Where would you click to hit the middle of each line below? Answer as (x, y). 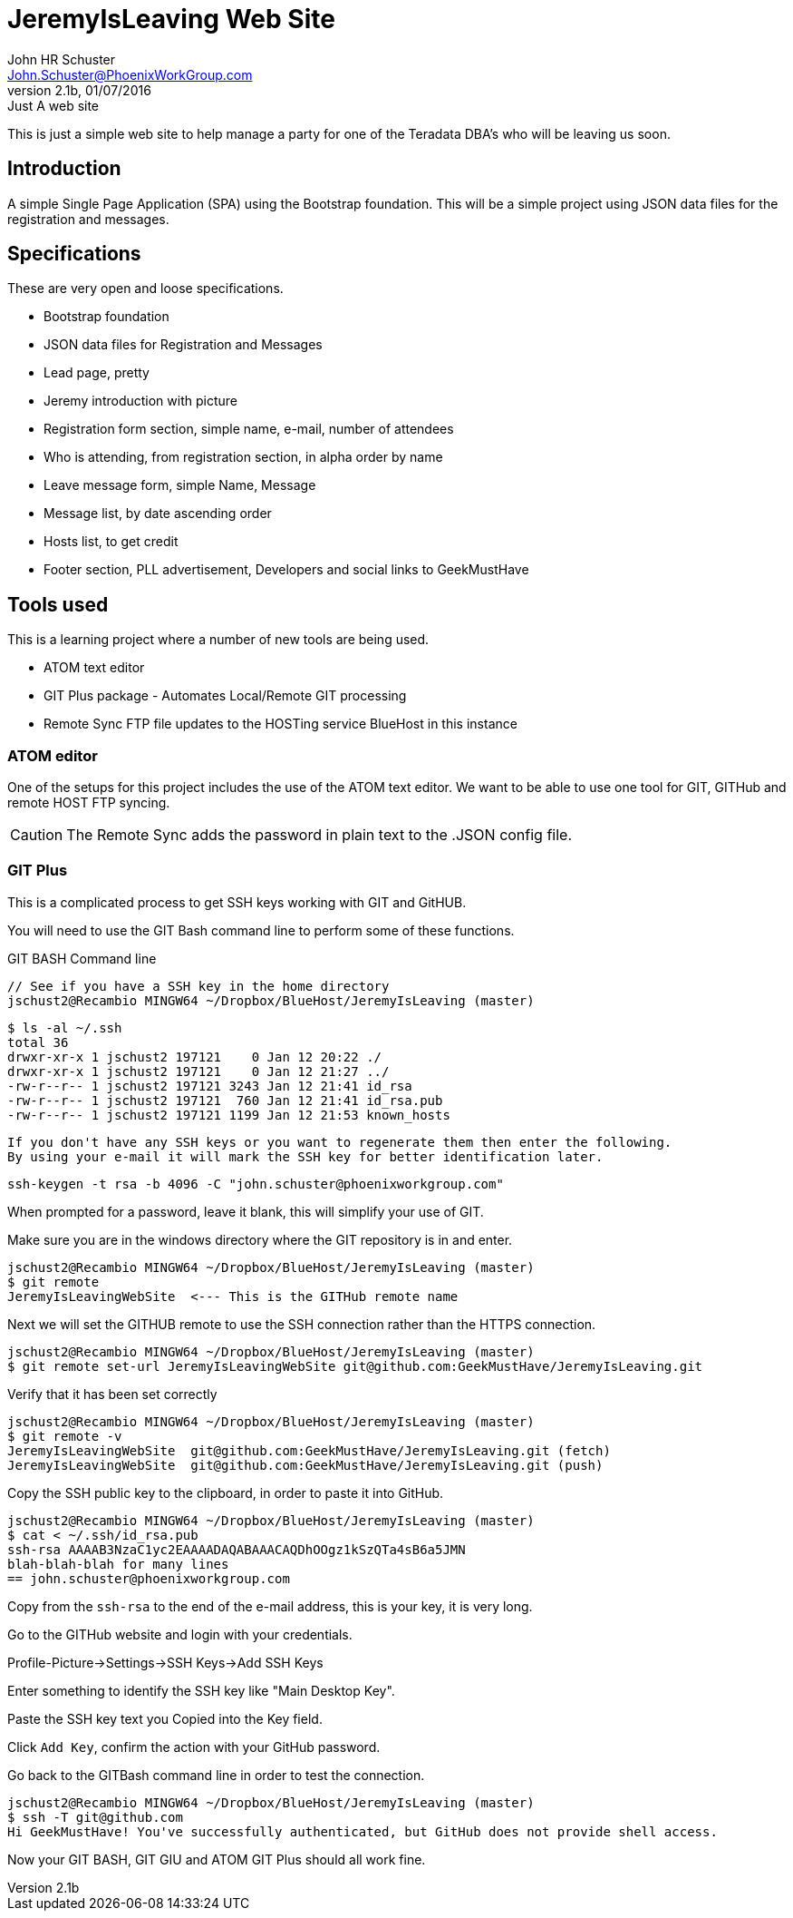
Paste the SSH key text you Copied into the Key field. (165, 1718)
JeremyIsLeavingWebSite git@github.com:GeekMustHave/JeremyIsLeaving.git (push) (305, 1465)
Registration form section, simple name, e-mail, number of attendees (249, 429)
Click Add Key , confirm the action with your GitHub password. (194, 1747)
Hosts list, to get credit (111, 542)
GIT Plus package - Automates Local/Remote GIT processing (225, 696)
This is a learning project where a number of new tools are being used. (218, 640)
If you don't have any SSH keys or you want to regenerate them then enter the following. (340, 1142)
